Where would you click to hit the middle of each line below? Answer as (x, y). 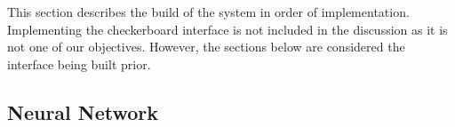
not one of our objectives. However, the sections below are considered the (206, 47)
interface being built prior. (79, 63)
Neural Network (83, 111)
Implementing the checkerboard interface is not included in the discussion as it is (227, 29)
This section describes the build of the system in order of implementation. (208, 12)
